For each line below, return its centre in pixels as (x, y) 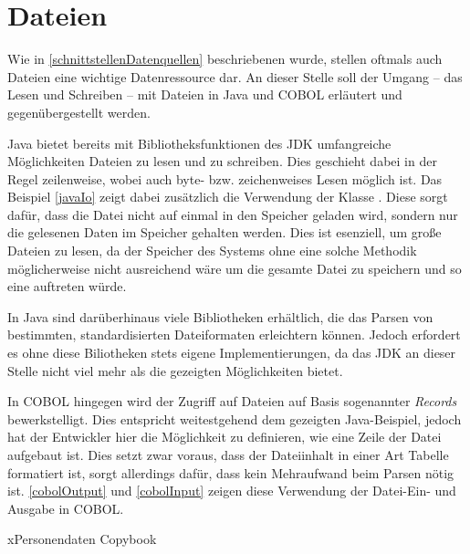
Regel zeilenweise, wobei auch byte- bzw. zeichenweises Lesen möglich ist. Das (225, 178)
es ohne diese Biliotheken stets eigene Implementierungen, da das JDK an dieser (232, 353)
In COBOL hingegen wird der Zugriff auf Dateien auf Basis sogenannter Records (232, 401)
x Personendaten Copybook (82, 539)
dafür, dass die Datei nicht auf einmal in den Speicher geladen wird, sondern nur (233, 214)
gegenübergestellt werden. (79, 112)
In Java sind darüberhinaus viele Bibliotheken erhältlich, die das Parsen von (220, 316)
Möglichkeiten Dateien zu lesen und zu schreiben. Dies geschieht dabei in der (222, 161)
